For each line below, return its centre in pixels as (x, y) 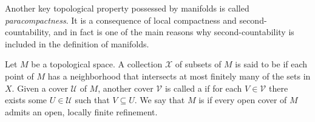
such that (92, 100)
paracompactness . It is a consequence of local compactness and (121, 20)
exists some (26, 100)
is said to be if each (271, 64)
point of (19, 76)
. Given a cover (40, 88)
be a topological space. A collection (97, 64)
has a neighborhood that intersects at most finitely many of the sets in (179, 76)
